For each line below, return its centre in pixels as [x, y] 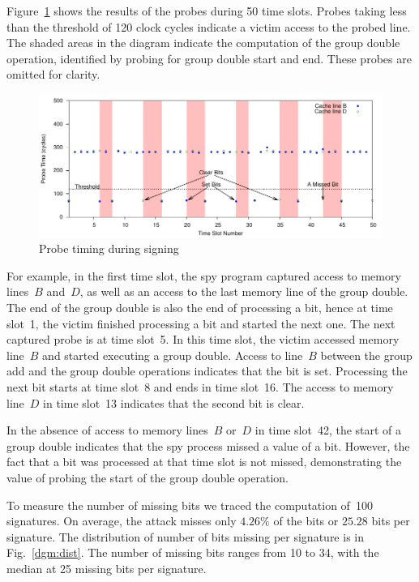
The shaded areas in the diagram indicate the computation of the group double [203, 43]
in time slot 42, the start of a [328, 430]
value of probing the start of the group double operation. [148, 477]
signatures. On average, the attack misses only [122, 521]
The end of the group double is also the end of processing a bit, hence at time [200, 307]
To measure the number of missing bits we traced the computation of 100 [190, 505]
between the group [366, 355]
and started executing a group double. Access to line [173, 355]
